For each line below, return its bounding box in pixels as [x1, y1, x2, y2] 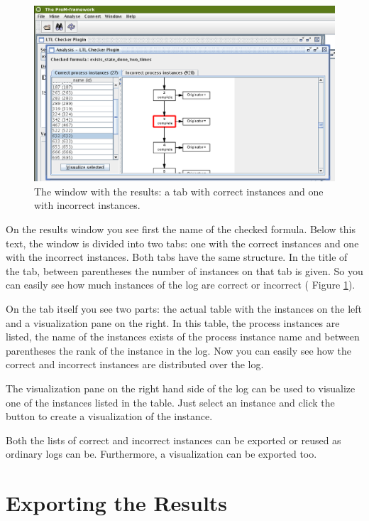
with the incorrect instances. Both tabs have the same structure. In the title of [6, 249, 348, 264]
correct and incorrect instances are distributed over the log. [6, 357, 264, 372]
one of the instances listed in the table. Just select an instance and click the [6, 394, 335, 409]
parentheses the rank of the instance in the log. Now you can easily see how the [6, 343, 351, 358]
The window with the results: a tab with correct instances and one [34, 183, 324, 198]
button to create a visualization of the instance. [6, 409, 213, 424]
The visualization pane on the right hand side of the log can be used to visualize [6, 380, 356, 395]
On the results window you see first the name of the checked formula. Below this [6, 221, 356, 236]
